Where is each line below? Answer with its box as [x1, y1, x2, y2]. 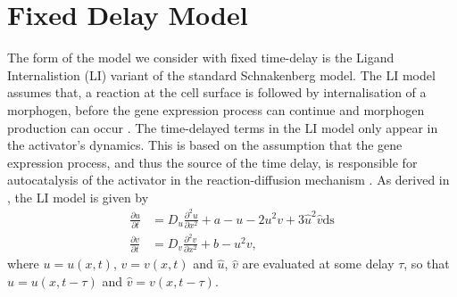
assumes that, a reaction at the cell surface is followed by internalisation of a [7, 83, 427, 102]
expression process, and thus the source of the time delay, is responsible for [7, 153, 418, 171]
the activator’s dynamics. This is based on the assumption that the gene [7, 136, 403, 154]
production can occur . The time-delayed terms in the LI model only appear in [7, 118, 438, 136]
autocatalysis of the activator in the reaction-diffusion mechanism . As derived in [7, 170, 450, 189]
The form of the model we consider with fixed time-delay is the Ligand [7, 48, 395, 67]
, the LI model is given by [7, 187, 149, 206]
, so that [403, 254, 450, 273]
